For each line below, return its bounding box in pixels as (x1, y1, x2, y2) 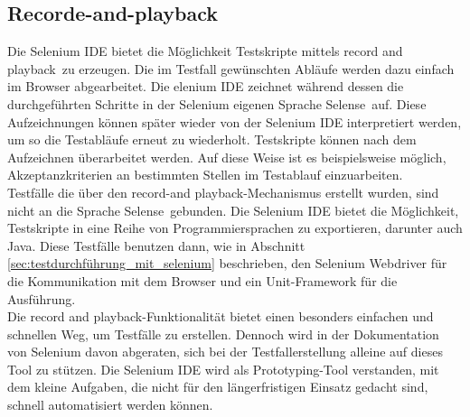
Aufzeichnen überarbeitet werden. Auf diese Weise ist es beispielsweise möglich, (7, 147, 446, 166)
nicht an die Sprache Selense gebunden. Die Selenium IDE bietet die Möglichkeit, (7, 200, 459, 219)
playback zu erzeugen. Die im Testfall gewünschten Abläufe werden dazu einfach (7, 59, 455, 78)
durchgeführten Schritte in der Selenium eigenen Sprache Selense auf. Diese (7, 94, 427, 113)
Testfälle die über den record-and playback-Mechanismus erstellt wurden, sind (7, 182, 439, 201)
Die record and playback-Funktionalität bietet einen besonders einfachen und (7, 307, 434, 326)
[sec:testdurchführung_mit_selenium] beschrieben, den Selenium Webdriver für (7, 254, 447, 273)
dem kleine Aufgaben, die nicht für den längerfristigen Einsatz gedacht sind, (7, 377, 428, 396)
